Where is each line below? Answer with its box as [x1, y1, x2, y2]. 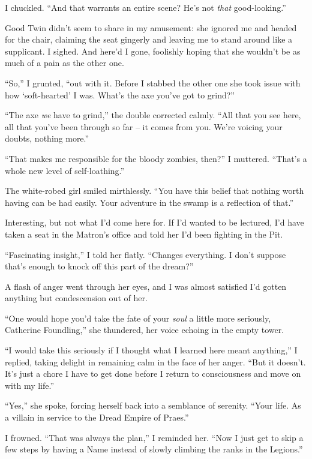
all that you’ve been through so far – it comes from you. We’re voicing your [5, 120, 283, 133]
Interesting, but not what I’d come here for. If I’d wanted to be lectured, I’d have [5, 216, 304, 229]
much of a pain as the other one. [5, 56, 124, 69]
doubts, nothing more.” [5, 132, 89, 145]
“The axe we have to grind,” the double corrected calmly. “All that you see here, [5, 109, 301, 121]
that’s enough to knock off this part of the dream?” [5, 260, 194, 272]
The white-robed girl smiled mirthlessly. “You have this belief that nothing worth [5, 184, 304, 197]
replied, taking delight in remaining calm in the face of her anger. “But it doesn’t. [5, 355, 306, 368]
